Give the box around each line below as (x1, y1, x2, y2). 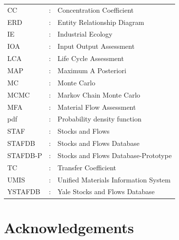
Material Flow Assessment (58, 101, 136, 112)
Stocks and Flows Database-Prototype (58, 150, 172, 160)
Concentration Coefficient (58, 4, 134, 15)
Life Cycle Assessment (58, 53, 124, 63)
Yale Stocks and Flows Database (58, 186, 155, 197)
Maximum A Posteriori (58, 65, 126, 75)
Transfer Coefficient (58, 162, 117, 172)
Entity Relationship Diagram (58, 17, 144, 27)
